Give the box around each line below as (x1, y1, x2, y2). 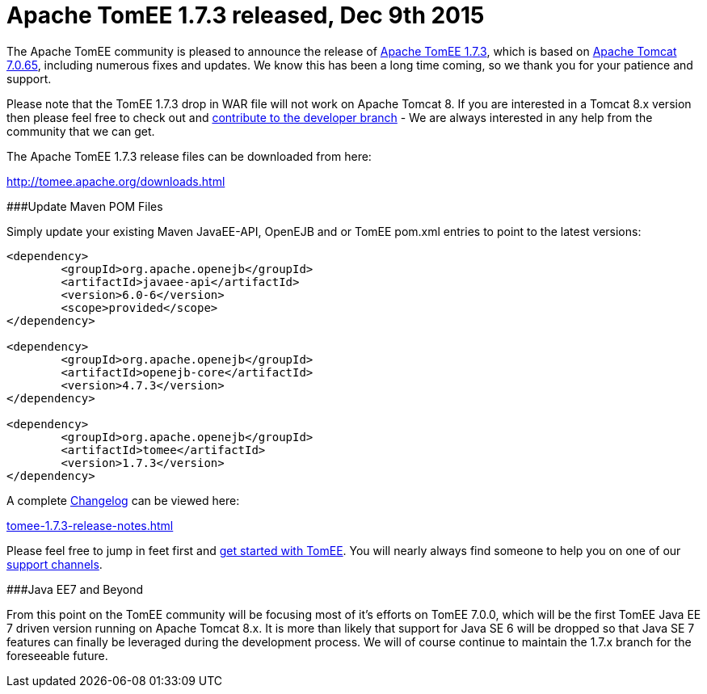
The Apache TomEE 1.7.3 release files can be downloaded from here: (6, 149, 372, 163)
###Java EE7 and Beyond (6, 582, 144, 596)
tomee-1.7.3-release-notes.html (6, 518, 174, 532)
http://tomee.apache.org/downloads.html (6, 174, 225, 188)
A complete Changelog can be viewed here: (6, 493, 240, 507)
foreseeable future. (6, 648, 108, 662)
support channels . (6, 557, 103, 571)
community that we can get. (6, 124, 155, 138)
